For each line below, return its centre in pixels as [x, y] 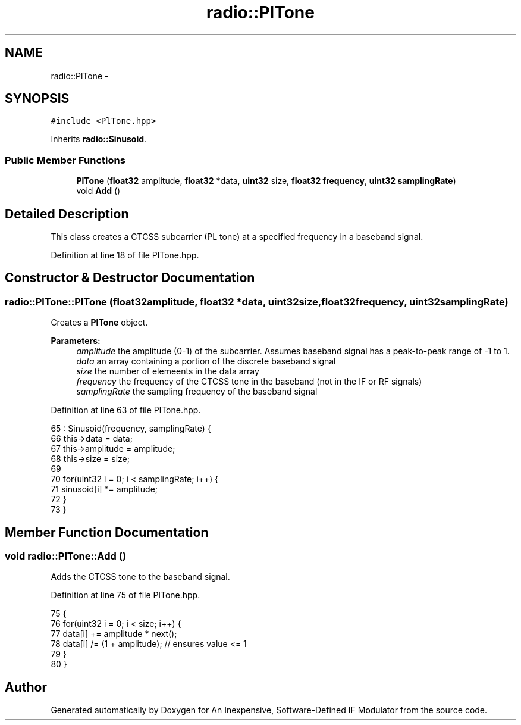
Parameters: [76, 341]
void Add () [98, 191]
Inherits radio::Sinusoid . [99, 139]
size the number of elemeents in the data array [168, 371]
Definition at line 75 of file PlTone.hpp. [125, 595]
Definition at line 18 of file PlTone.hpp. [125, 255]
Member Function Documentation [107, 532]
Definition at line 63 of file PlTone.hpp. [126, 410]
